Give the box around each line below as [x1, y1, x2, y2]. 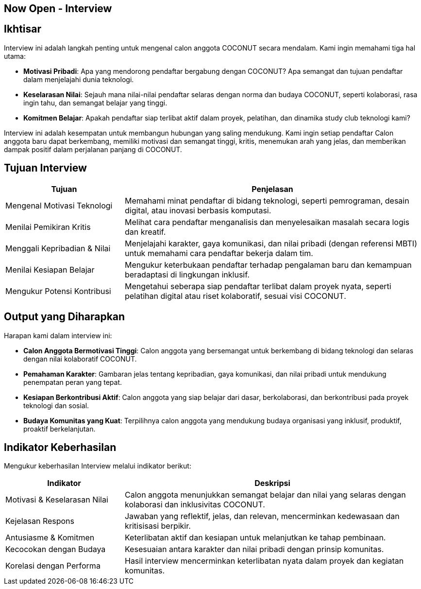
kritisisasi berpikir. [124, 521, 191, 531]
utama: [4, 52, 26, 60]
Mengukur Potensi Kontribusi [5, 286, 111, 296]
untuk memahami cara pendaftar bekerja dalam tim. [124, 248, 313, 258]
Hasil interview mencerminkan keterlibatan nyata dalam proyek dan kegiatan [124, 556, 404, 566]
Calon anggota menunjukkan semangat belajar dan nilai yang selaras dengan [124, 490, 406, 500]
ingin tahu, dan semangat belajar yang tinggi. [23, 98, 168, 107]
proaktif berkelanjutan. [23, 424, 96, 433]
